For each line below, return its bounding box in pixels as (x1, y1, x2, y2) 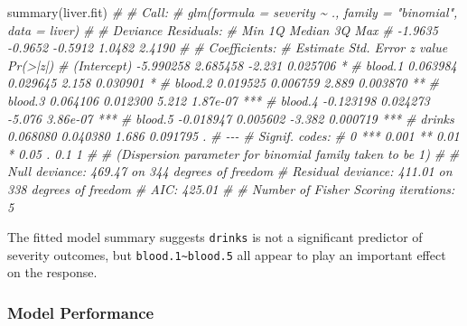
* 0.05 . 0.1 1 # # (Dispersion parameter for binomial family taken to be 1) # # (7, 144, 460, 163)
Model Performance (7, 301, 154, 323)
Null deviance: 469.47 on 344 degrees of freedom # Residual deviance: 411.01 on (7, 162, 453, 181)
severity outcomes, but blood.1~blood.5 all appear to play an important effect (7, 245, 446, 264)
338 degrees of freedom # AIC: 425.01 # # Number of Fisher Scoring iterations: (7, 179, 455, 198)
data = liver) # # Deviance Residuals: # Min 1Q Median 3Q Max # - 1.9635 (7, 20, 438, 39)
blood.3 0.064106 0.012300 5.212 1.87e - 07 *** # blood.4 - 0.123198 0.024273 (7, 90, 430, 109)
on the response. (7, 263, 98, 282)
